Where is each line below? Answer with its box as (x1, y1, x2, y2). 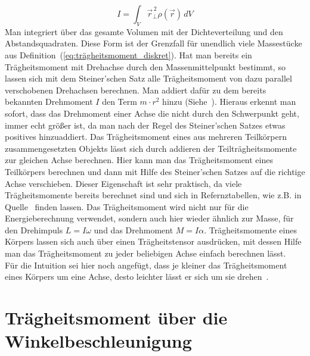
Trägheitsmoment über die (5, 305, 228, 330)
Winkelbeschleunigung (5, 329, 192, 353)
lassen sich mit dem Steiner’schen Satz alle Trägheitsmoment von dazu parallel (5, 72, 292, 85)
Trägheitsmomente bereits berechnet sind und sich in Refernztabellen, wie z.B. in (5, 189, 302, 201)
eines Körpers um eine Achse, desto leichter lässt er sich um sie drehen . (5, 270, 269, 283)
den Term (102, 95, 137, 108)
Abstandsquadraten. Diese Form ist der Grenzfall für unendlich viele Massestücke (5, 37, 302, 49)
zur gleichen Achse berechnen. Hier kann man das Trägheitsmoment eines (5, 154, 273, 166)
